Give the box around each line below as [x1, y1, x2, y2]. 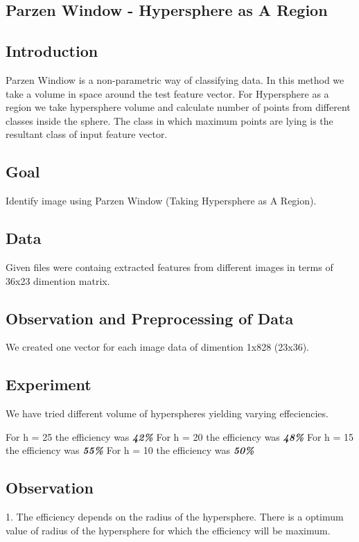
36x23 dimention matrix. [6, 273, 110, 288]
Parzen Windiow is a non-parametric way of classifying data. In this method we [6, 72, 344, 87]
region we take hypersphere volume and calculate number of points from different [6, 100, 351, 114]
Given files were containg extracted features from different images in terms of [6, 259, 333, 274]
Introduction [6, 40, 98, 62]
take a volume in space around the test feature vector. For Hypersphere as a [6, 86, 329, 100]
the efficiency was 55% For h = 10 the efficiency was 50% [6, 443, 254, 457]
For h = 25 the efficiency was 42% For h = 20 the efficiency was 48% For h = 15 [6, 429, 354, 444]
